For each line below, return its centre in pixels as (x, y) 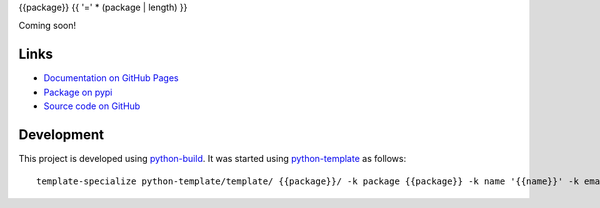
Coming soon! (47, 26)
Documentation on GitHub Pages (111, 78)
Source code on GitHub (92, 106)
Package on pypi (78, 92)
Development (61, 134)
